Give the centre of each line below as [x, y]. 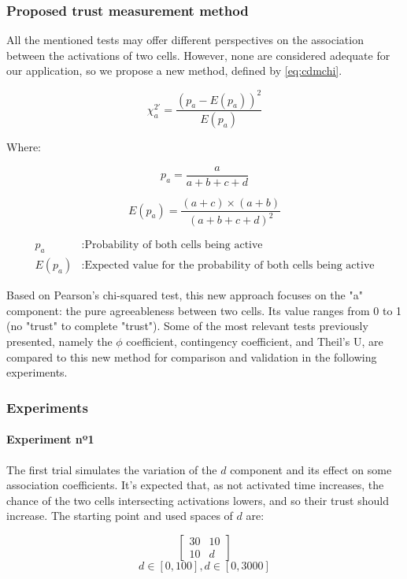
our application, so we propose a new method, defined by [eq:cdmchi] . [174, 71]
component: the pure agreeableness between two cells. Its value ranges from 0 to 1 [204, 310]
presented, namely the [59, 341]
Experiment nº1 [50, 439]
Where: [24, 147]
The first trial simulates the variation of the [112, 469]
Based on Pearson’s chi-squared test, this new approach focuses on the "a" [185, 295]
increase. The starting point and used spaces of [120, 516]
